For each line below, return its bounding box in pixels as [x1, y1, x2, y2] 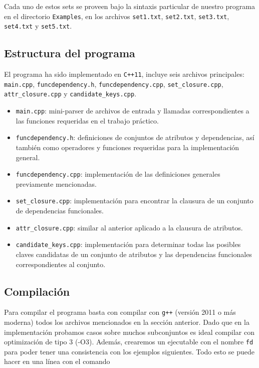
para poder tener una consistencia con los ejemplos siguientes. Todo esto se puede [4, 346, 255, 356]
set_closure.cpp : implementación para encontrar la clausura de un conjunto [16, 195, 253, 206]
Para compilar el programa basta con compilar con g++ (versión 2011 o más [4, 307, 236, 317]
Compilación [4, 283, 70, 299]
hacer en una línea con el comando [4, 356, 110, 366]
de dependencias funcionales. [16, 205, 104, 216]
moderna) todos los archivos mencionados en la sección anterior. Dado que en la [4, 317, 249, 327]
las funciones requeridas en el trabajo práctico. [16, 115, 159, 126]
